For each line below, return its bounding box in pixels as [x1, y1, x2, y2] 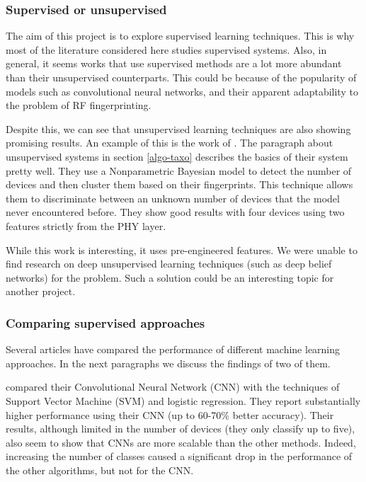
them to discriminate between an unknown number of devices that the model [6, 190, 340, 205]
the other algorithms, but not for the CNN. [6, 462, 194, 477]
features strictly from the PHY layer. [6, 218, 166, 233]
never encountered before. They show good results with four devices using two [6, 205, 345, 219]
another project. [6, 284, 76, 299]
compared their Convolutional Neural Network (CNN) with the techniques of [6, 379, 340, 394]
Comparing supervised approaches [6, 314, 205, 331]
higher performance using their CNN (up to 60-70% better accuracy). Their [6, 407, 334, 422]
